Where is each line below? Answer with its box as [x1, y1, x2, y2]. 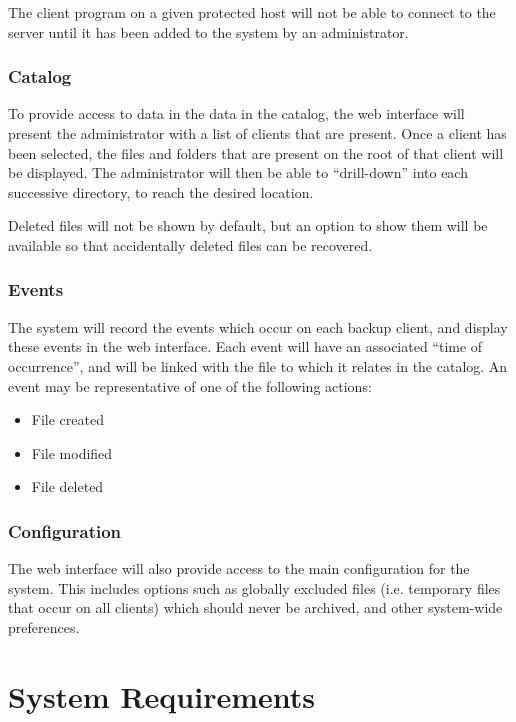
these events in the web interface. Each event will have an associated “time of [8, 336, 483, 357]
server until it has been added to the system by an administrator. [8, 21, 409, 42]
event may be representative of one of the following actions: [8, 375, 372, 396]
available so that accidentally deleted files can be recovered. [8, 234, 373, 255]
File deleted [31, 476, 104, 497]
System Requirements [8, 675, 315, 716]
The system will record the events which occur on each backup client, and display [8, 316, 508, 337]
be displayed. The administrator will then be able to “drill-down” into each [8, 162, 468, 183]
